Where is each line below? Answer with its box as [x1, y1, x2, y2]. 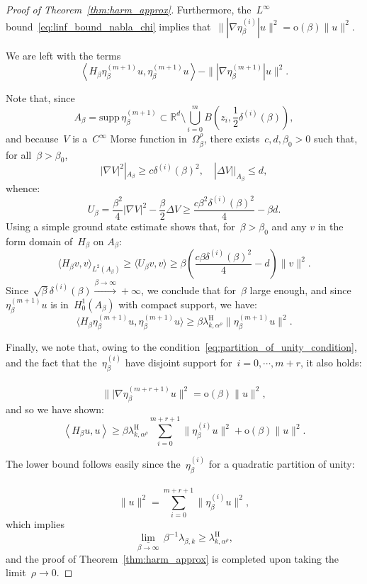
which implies [6, 517, 64, 532]
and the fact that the [6, 355, 97, 369]
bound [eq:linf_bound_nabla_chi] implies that [6, 18, 211, 33]
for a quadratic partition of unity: [208, 456, 355, 471]
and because [6, 131, 59, 146]
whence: [6, 180, 40, 195]
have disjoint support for [125, 355, 232, 369]
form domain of [6, 233, 73, 248]
